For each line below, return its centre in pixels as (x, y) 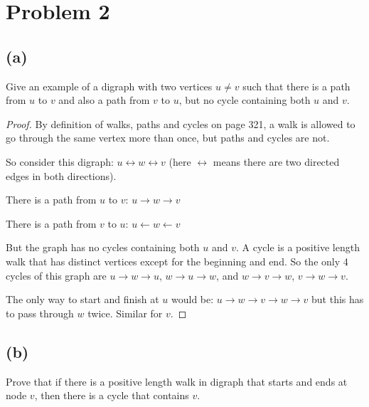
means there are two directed (276, 161)
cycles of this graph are (56, 275)
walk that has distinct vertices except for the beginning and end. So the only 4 (177, 261)
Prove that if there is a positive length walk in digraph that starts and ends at (177, 381)
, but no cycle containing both (245, 100)
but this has (338, 299)
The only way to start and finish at (82, 299)
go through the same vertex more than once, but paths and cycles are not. (168, 138)
